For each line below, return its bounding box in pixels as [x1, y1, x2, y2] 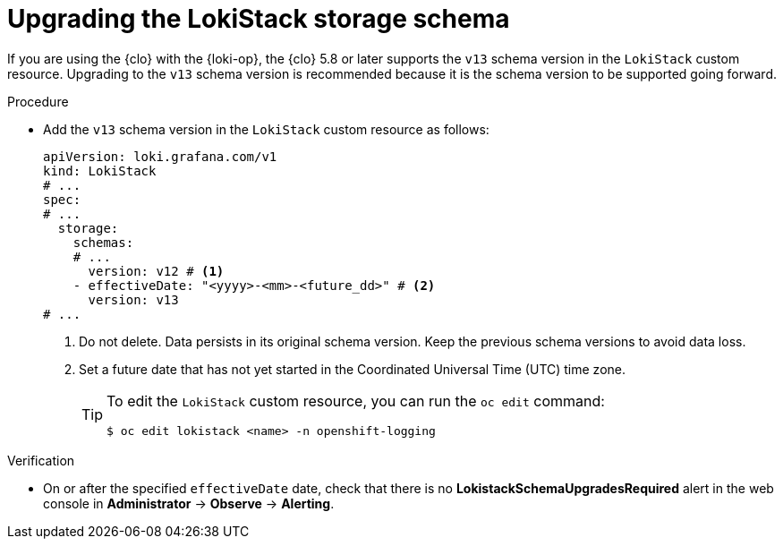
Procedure [7, 93, 69, 109]
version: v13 [88, 292, 179, 307]
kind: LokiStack [43, 163, 157, 178]
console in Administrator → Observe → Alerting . [43, 495, 335, 511]
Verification [7, 452, 75, 468]
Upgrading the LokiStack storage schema [7, 4, 510, 34]
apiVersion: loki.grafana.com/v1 [43, 149, 277, 164]
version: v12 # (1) [88, 263, 225, 278]
